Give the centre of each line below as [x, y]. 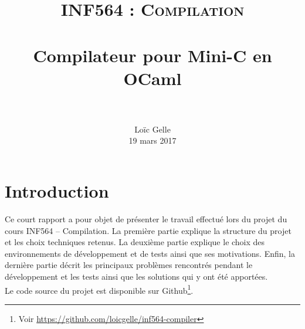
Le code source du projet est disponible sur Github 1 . [99, 289]
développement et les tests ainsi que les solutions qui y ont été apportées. [136, 276]
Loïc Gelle [152, 129]
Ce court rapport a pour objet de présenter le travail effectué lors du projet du [146, 219]
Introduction [57, 191]
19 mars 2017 [152, 140]
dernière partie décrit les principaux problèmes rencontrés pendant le [129, 265]
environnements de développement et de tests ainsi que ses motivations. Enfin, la [150, 253]
